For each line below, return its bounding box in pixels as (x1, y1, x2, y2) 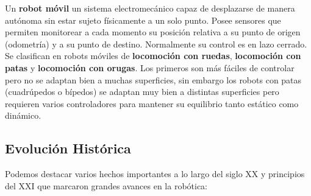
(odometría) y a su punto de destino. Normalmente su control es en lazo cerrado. (5, 37, 307, 50)
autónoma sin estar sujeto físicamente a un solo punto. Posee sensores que (5, 13, 281, 26)
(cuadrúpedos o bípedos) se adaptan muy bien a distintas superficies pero (5, 85, 279, 98)
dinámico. (5, 109, 41, 122)
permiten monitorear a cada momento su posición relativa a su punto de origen (5, 26, 301, 38)
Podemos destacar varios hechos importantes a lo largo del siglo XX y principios (5, 167, 305, 180)
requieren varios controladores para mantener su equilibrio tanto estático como (5, 97, 299, 110)
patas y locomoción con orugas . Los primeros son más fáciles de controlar (5, 61, 295, 74)
